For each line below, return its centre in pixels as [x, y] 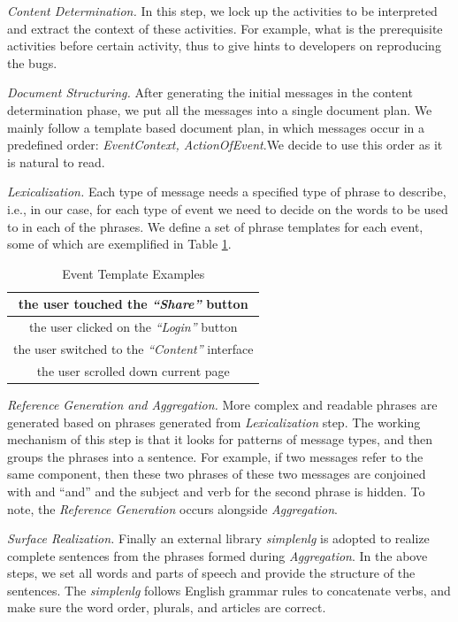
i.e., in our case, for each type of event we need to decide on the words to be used [228, 208]
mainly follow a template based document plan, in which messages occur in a [216, 127]
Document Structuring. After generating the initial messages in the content [210, 92]
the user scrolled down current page [133, 370]
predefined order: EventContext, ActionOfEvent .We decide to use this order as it [225, 145]
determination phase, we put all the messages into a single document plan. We [220, 109]
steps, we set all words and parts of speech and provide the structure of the [211, 573]
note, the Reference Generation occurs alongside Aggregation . [173, 508]
